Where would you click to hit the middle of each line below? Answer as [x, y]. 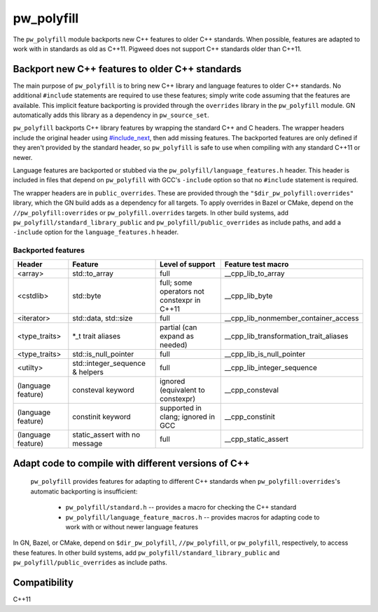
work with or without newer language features [132, 527]
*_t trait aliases [97, 336]
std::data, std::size [103, 318]
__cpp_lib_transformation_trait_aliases [286, 336]
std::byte [87, 296]
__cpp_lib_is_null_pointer [265, 354]
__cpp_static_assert [257, 440]
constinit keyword [101, 417]
